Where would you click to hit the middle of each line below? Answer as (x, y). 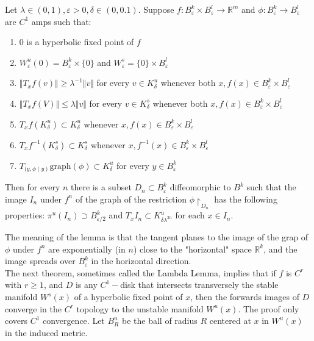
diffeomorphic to (200, 187)
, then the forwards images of (245, 297)
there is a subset (101, 187)
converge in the (33, 308)
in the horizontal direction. (141, 261)
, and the (280, 249)
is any (86, 285)
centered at (230, 321)
